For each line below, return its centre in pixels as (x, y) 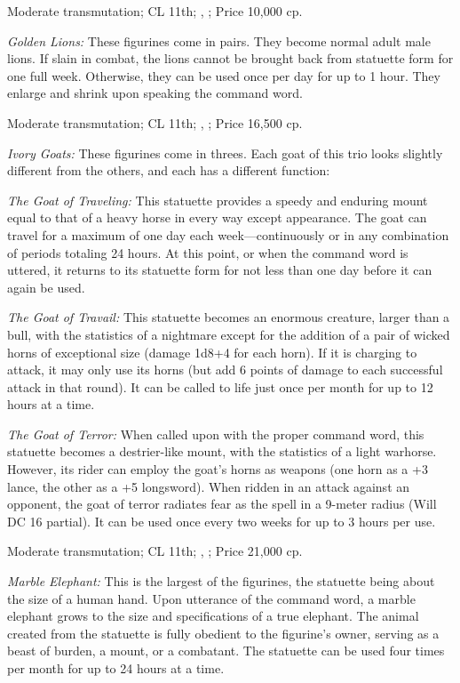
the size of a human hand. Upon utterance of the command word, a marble (211, 598)
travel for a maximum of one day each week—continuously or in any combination (228, 234)
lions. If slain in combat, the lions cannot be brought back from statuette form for (230, 58)
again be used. (46, 287)
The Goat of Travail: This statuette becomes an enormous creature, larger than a (229, 317)
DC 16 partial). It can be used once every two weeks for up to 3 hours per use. (222, 521)
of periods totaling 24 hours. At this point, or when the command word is (208, 252)
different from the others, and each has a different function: (169, 170)
